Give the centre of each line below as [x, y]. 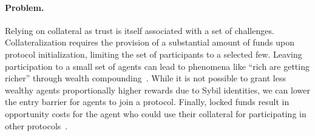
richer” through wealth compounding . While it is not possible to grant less [145, 78]
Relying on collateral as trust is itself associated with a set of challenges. [140, 30]
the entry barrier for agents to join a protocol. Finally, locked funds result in [147, 102]
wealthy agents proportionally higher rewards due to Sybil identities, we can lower [157, 90]
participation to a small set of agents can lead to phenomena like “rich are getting [157, 66]
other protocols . [36, 125]
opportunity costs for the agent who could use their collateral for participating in [156, 113]
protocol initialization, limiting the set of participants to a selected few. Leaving [154, 54]
